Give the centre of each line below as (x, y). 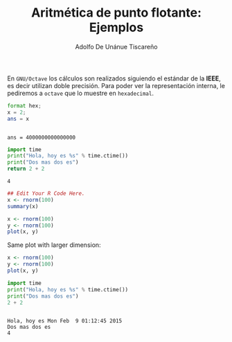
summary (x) (23, 206)
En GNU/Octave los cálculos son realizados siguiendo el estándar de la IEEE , (114, 78)
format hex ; (24, 105)
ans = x (18, 119)
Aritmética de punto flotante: (116, 13)
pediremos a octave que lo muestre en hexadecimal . (81, 93)
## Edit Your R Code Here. (46, 194)
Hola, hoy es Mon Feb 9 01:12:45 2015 (65, 321)
